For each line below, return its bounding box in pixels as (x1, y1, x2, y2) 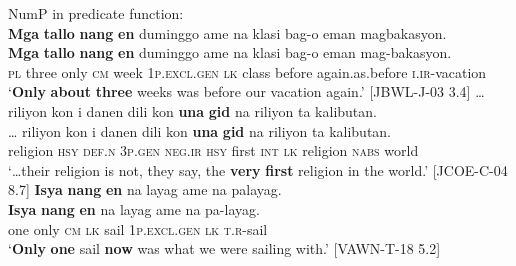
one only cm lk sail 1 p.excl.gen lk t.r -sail (8, 218, 268, 239)
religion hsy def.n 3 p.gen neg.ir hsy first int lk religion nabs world (8, 140, 419, 161)
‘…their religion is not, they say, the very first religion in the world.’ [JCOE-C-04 (8, 159, 508, 180)
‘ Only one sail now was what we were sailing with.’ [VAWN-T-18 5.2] (8, 238, 441, 259)
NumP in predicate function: (8, 3, 184, 23)
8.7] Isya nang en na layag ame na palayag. (8, 179, 282, 200)
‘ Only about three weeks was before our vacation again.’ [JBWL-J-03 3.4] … (8, 81, 485, 102)
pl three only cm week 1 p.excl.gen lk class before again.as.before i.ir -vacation (8, 61, 487, 82)
